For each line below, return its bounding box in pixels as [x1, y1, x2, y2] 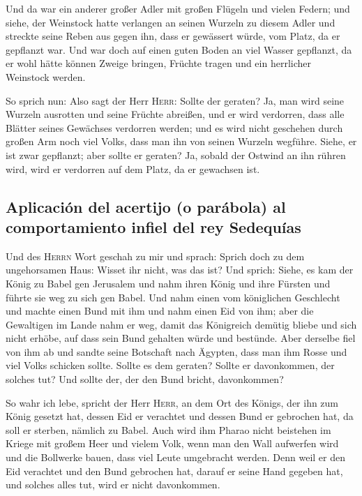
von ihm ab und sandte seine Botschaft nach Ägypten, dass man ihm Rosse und [6, 344, 347, 359]
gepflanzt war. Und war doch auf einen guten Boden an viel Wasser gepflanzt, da [6, 42, 352, 57]
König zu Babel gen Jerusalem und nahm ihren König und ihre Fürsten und [6, 276, 331, 290]
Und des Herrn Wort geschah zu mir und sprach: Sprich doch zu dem [6, 248, 305, 263]
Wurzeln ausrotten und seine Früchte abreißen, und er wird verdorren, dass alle [6, 107, 345, 121]
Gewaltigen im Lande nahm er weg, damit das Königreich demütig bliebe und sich [6, 317, 357, 331]
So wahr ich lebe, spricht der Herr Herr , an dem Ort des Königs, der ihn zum [6, 395, 339, 409]
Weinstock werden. [6, 69, 86, 84]
